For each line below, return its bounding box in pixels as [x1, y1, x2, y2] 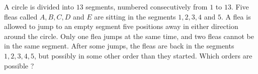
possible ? [4, 60, 34, 70]
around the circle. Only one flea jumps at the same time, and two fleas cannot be [4, 30, 254, 41]
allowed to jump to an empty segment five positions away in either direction [4, 21, 238, 31]
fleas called [4, 11, 38, 21]
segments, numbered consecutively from [85, 1, 208, 11]
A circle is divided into [4, 1, 74, 11]
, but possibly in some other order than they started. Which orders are [34, 50, 252, 60]
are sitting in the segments [94, 11, 176, 21]
